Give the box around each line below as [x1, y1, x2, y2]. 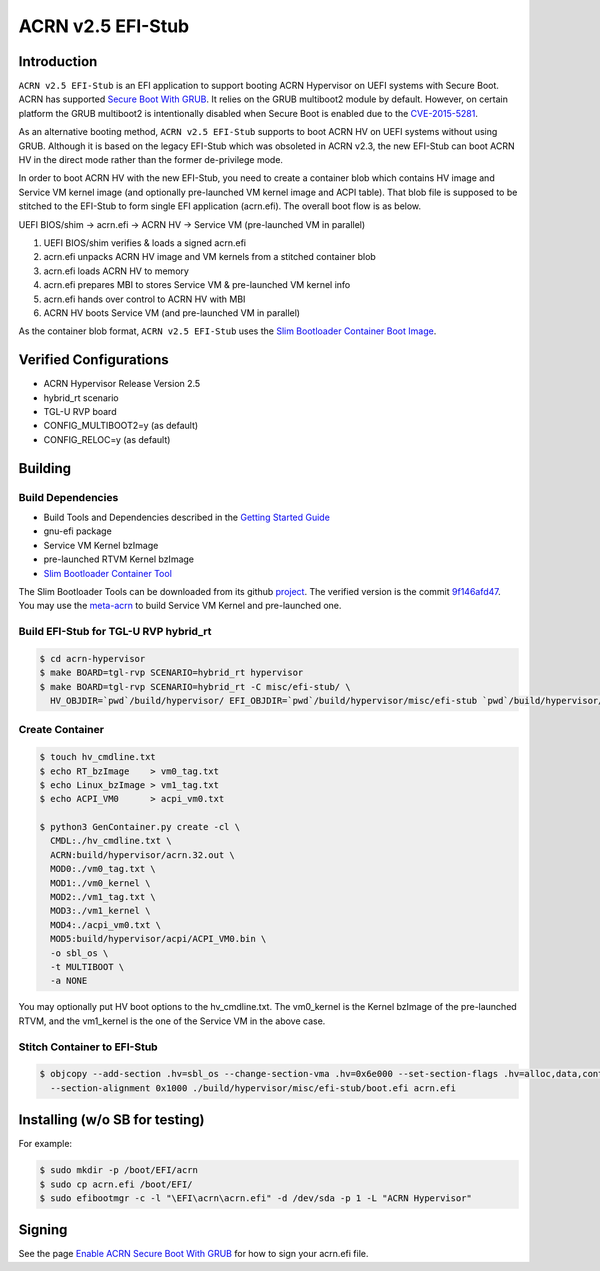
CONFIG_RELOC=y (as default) [43, 433, 171, 445]
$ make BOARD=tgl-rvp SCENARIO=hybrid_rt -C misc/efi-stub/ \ [39, 681, 351, 692]
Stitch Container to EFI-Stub [18, 1040, 159, 1054]
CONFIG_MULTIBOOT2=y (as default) [43, 420, 199, 432]
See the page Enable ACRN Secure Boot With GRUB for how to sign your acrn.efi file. [18, 1248, 369, 1260]
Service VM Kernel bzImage [43, 539, 159, 551]
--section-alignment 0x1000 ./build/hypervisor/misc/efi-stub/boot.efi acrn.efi [50, 1082, 457, 1094]
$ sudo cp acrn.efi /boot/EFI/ [39, 1178, 194, 1190]
